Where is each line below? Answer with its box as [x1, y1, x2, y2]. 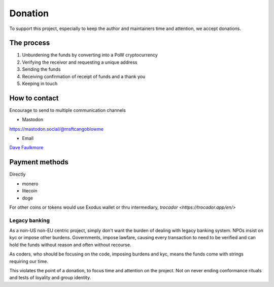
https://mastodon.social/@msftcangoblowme [9, 126, 104, 132]
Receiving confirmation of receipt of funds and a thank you [22, 73, 146, 79]
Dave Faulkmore [9, 145, 44, 151]
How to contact [9, 94, 59, 102]
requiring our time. [9, 258, 48, 264]
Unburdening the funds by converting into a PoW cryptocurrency [22, 52, 158, 58]
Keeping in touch [22, 80, 58, 87]
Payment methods [9, 158, 68, 166]
